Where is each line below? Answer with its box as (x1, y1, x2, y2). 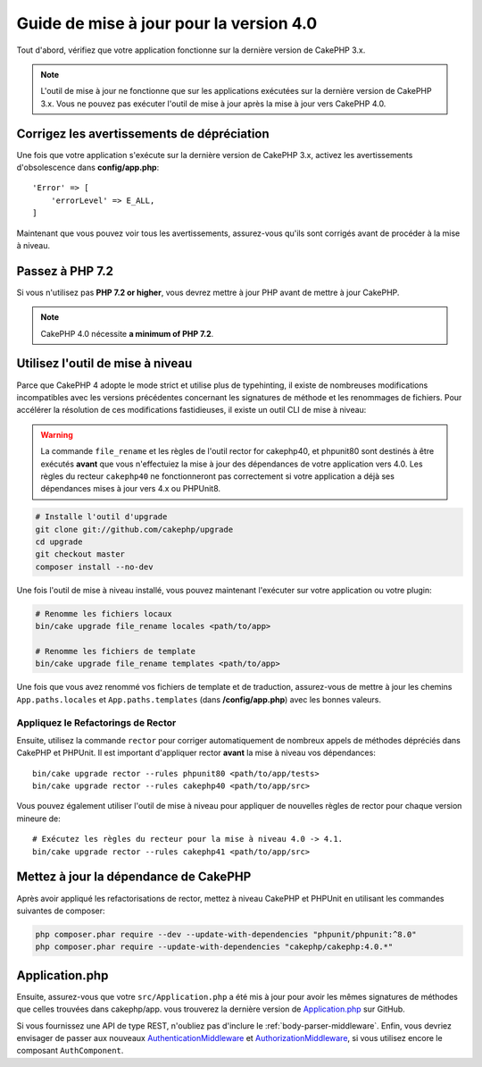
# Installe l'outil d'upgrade (35, 512, 168, 522)
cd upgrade (35, 537, 83, 547)
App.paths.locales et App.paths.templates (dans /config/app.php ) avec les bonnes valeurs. (16, 693, 382, 705)
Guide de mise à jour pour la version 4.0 (16, 13, 318, 33)
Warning (40, 429, 73, 440)
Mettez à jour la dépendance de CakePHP (16, 870, 252, 885)
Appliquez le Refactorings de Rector (16, 716, 177, 728)
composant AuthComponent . (16, 1046, 124, 1056)
